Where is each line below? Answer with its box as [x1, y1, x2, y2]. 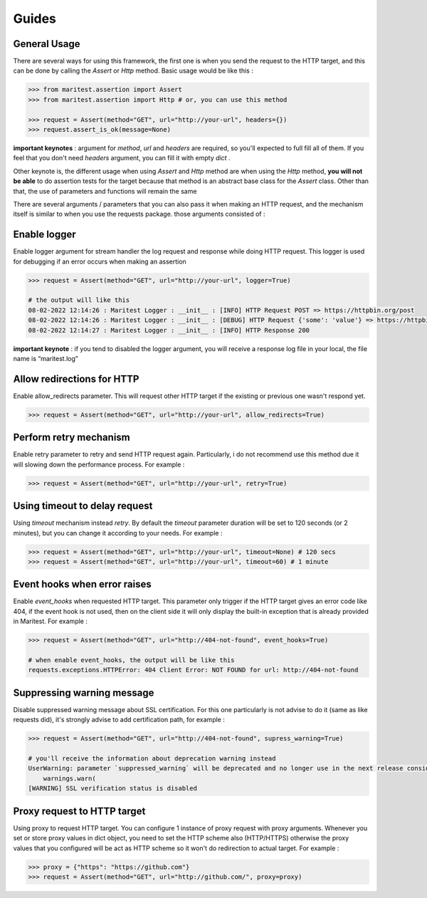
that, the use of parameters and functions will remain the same [13, 187, 197, 195]
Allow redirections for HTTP [13, 372, 139, 385]
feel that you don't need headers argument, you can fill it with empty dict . [13, 154, 231, 162]
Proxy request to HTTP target [13, 805, 146, 817]
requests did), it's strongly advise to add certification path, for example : [13, 716, 226, 724]
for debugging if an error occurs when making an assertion [13, 257, 186, 266]
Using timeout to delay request [13, 500, 153, 512]
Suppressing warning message [13, 686, 154, 699]
